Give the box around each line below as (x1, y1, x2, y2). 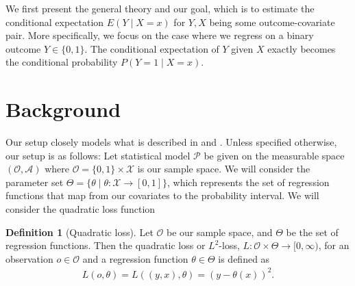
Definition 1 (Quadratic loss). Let (5, 224, 154, 239)
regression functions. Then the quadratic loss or (5, 238, 206, 252)
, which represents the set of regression (167, 174, 330, 189)
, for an (318, 238, 350, 252)
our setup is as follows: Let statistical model (5, 148, 191, 162)
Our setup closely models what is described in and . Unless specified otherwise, (5, 135, 337, 149)
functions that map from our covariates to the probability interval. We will (5, 188, 319, 203)
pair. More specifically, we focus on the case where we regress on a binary (5, 28, 314, 42)
